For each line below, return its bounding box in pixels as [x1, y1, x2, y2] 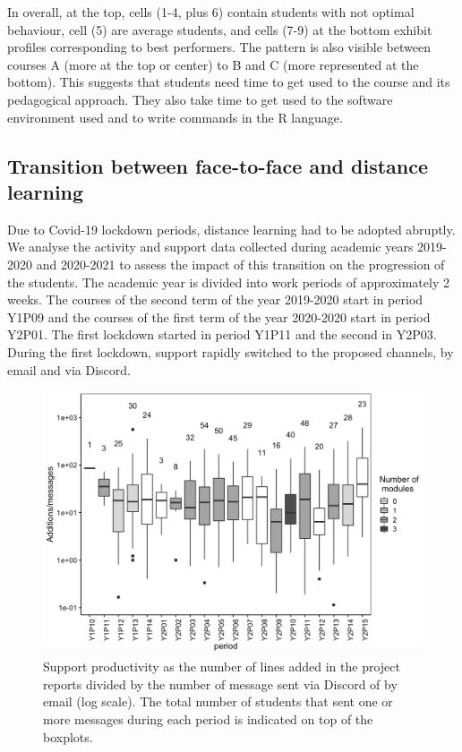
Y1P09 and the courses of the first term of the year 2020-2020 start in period [7, 307, 431, 326]
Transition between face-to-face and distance [7, 151, 429, 179]
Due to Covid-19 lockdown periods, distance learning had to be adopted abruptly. [7, 219, 456, 238]
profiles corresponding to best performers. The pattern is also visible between [7, 38, 431, 56]
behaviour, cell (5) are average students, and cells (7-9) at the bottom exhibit [7, 20, 432, 38]
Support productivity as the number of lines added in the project [43, 657, 400, 676]
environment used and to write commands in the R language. [7, 107, 343, 126]
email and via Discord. [7, 360, 131, 379]
